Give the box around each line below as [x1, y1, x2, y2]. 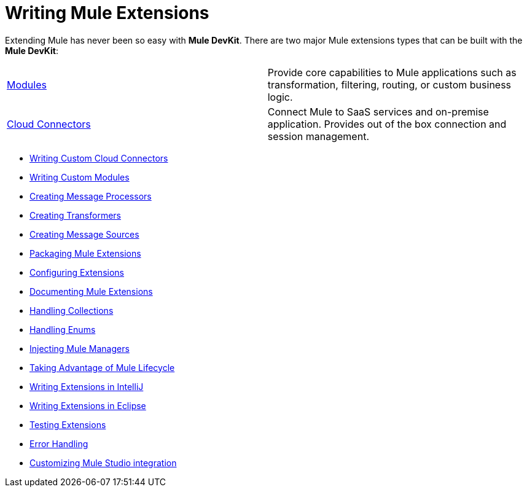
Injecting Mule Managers [29, 343, 130, 354]
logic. [267, 90, 293, 103]
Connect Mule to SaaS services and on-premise [267, 105, 489, 118]
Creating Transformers [29, 209, 121, 221]
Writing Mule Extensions [5, 2, 209, 23]
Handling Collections [29, 305, 114, 316]
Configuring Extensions [29, 267, 124, 278]
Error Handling [29, 438, 88, 449]
